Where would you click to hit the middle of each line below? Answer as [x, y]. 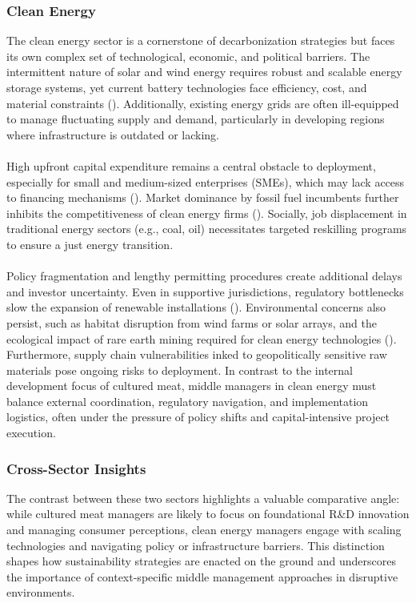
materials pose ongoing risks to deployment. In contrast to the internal [180, 370]
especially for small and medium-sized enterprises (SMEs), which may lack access [206, 181]
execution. [31, 433]
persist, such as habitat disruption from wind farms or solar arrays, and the [192, 322]
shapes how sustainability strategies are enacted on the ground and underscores [201, 561]
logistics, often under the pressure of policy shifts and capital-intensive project [198, 417]
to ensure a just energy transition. [90, 244]
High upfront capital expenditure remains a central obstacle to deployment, [191, 165]
